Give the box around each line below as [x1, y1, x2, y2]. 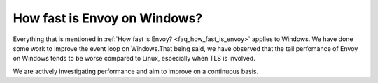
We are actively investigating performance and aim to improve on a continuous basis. [13, 67, 259, 75]
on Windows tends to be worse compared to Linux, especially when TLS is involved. [13, 54, 255, 63]
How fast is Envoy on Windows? [13, 10, 203, 26]
